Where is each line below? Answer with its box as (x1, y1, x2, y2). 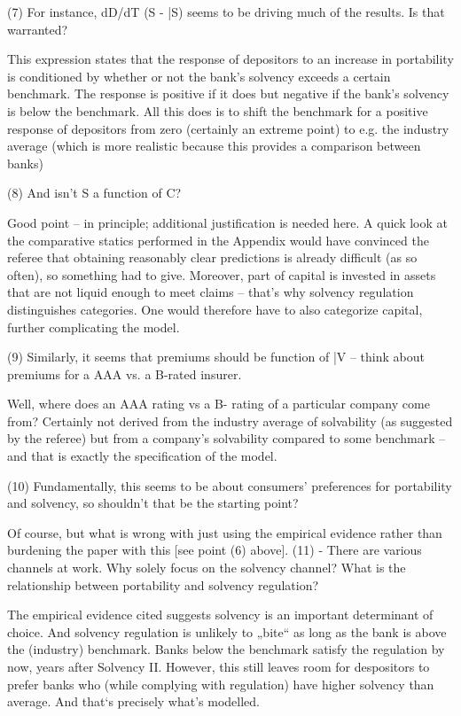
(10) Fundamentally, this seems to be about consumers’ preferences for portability (7, 476, 452, 494)
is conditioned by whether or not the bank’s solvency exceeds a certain (7, 66, 391, 85)
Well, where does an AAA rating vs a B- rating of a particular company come (7, 394, 430, 413)
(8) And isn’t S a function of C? (7, 183, 182, 202)
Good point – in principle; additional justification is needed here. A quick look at (7, 213, 449, 231)
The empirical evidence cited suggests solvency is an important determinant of (7, 605, 434, 624)
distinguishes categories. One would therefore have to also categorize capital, (7, 300, 423, 318)
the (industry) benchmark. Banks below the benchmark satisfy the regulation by (7, 640, 445, 658)
